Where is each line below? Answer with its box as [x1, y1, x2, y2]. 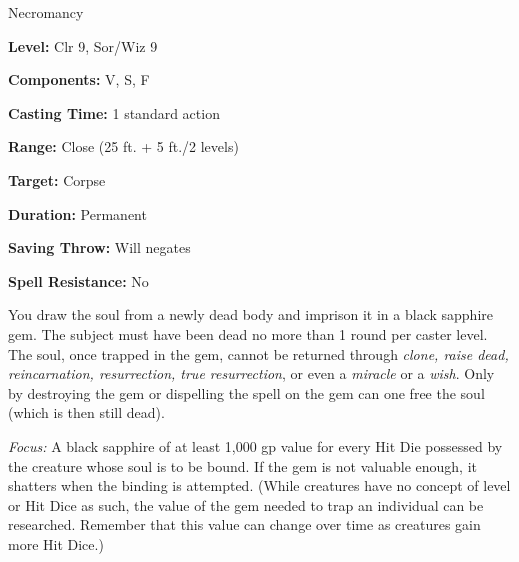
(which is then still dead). [8, 402, 165, 423]
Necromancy [8, 2, 84, 22]
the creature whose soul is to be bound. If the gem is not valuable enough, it [8, 455, 477, 476]
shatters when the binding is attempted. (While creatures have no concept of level [8, 475, 511, 496]
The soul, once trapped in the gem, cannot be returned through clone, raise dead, [8, 343, 509, 364]
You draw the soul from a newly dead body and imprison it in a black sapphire [8, 304, 493, 325]
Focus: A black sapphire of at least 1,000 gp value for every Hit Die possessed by [8, 435, 503, 456]
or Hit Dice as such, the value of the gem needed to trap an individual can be [8, 494, 484, 515]
